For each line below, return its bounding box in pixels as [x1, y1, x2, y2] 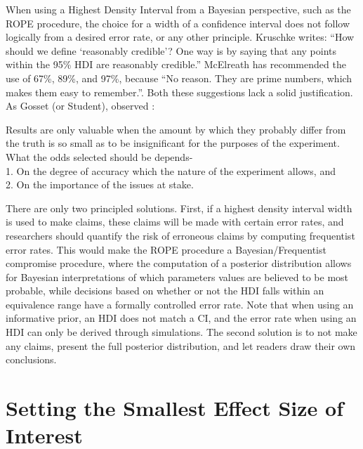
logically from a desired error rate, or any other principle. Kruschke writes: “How [6, 30, 355, 44]
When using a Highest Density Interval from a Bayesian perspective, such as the [6, 2, 351, 16]
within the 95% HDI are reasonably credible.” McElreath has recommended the [6, 57, 346, 72]
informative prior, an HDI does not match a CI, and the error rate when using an [6, 311, 357, 325]
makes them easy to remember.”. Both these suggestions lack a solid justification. [6, 84, 353, 99]
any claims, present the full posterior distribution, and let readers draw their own [6, 338, 356, 353]
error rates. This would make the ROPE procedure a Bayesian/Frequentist [6, 242, 326, 256]
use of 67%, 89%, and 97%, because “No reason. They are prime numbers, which [6, 70, 352, 85]
